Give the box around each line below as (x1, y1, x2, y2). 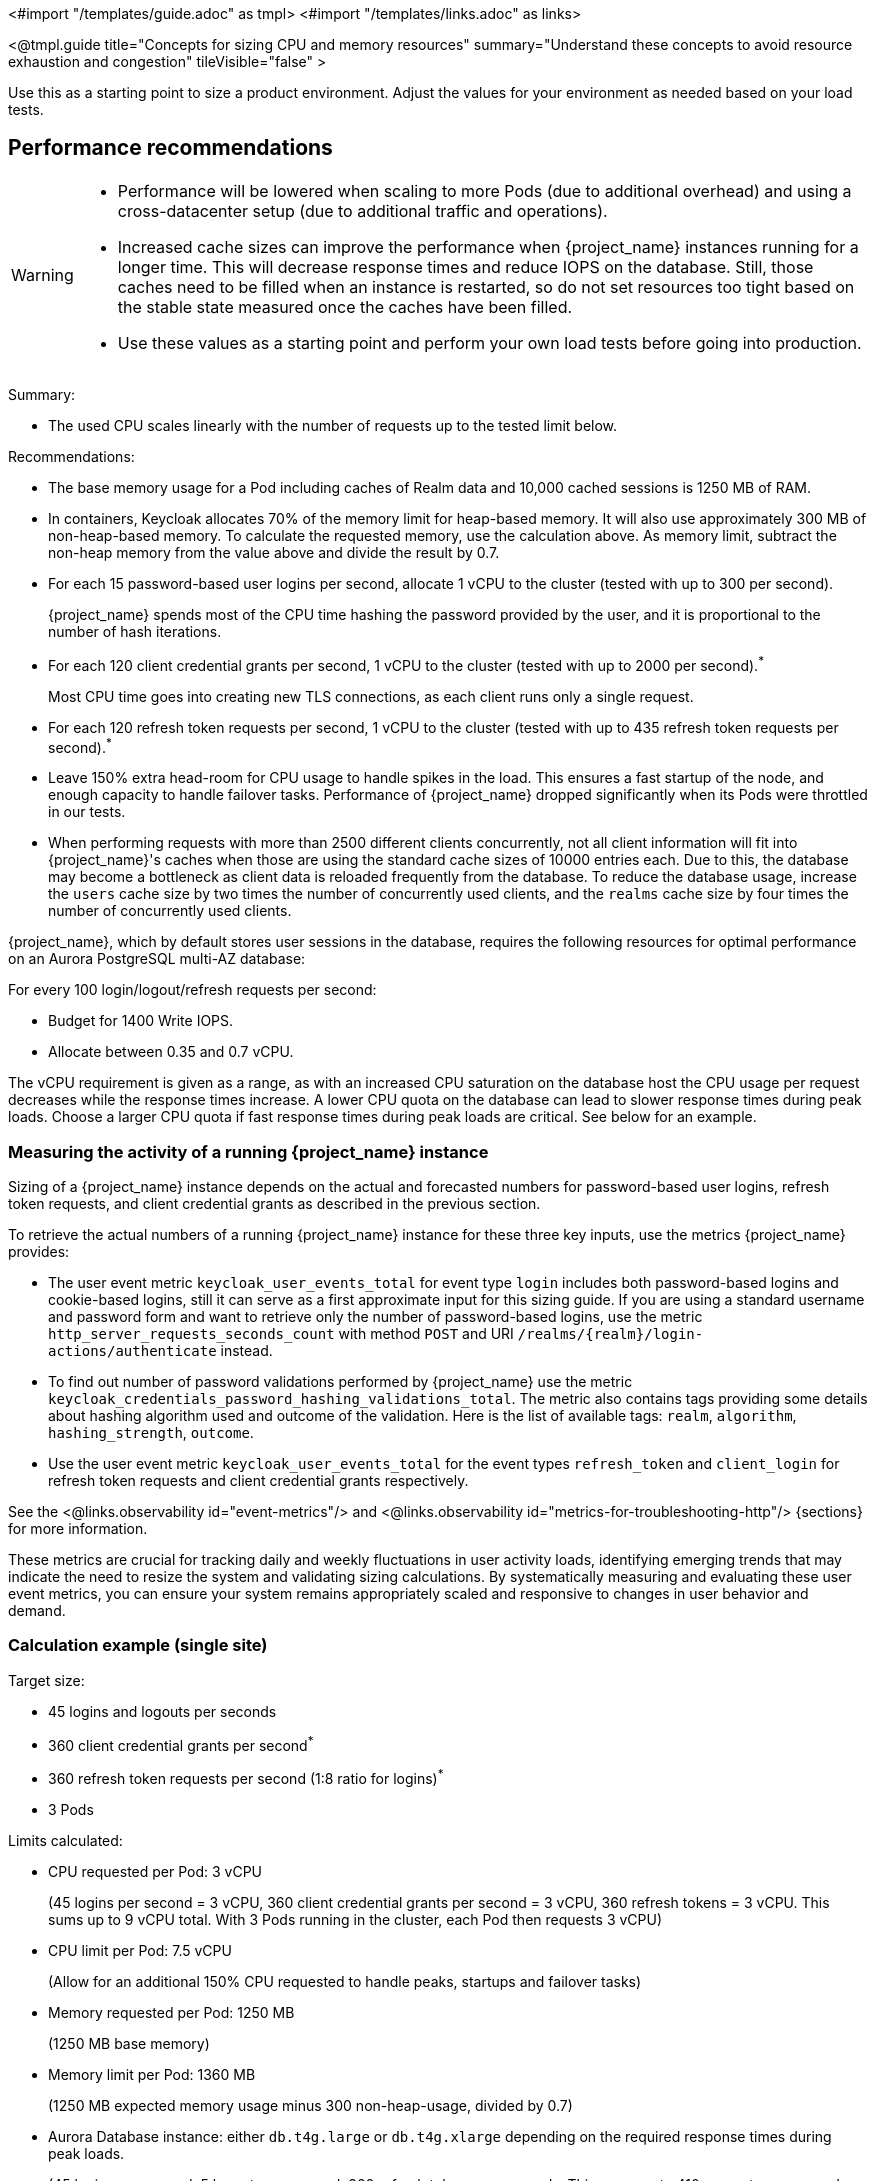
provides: (8, 1242, 70, 1260)
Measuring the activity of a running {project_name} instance (8, 1141, 489, 1162)
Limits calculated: (8, 1831, 123, 1849)
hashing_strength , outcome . (48, 1423, 254, 1441)
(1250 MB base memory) (48, 2034, 210, 2052)
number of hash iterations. (48, 622, 222, 640)
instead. (220, 1341, 273, 1359)
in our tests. (48, 803, 126, 821)
